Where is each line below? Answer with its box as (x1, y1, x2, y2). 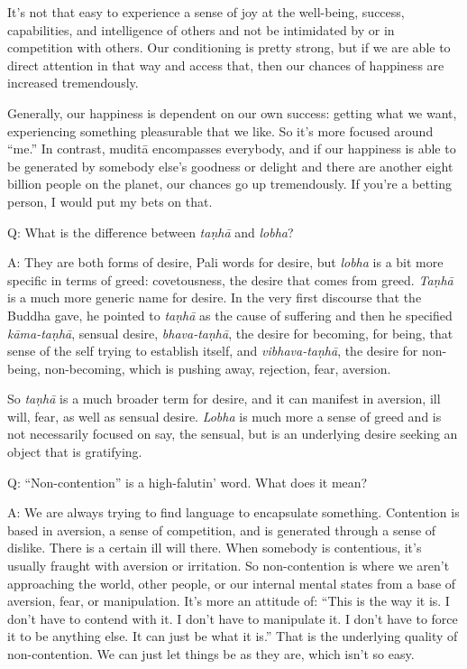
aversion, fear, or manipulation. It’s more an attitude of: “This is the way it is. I (7, 591, 450, 610)
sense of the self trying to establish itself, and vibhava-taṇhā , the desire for (7, 341, 418, 360)
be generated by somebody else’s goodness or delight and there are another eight (7, 156, 453, 175)
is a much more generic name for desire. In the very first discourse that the (7, 288, 422, 307)
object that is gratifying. (7, 442, 142, 461)
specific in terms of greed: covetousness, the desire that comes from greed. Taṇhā (7, 270, 453, 289)
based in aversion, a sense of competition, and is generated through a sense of (7, 520, 436, 539)
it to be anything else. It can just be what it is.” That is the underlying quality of (7, 627, 458, 646)
